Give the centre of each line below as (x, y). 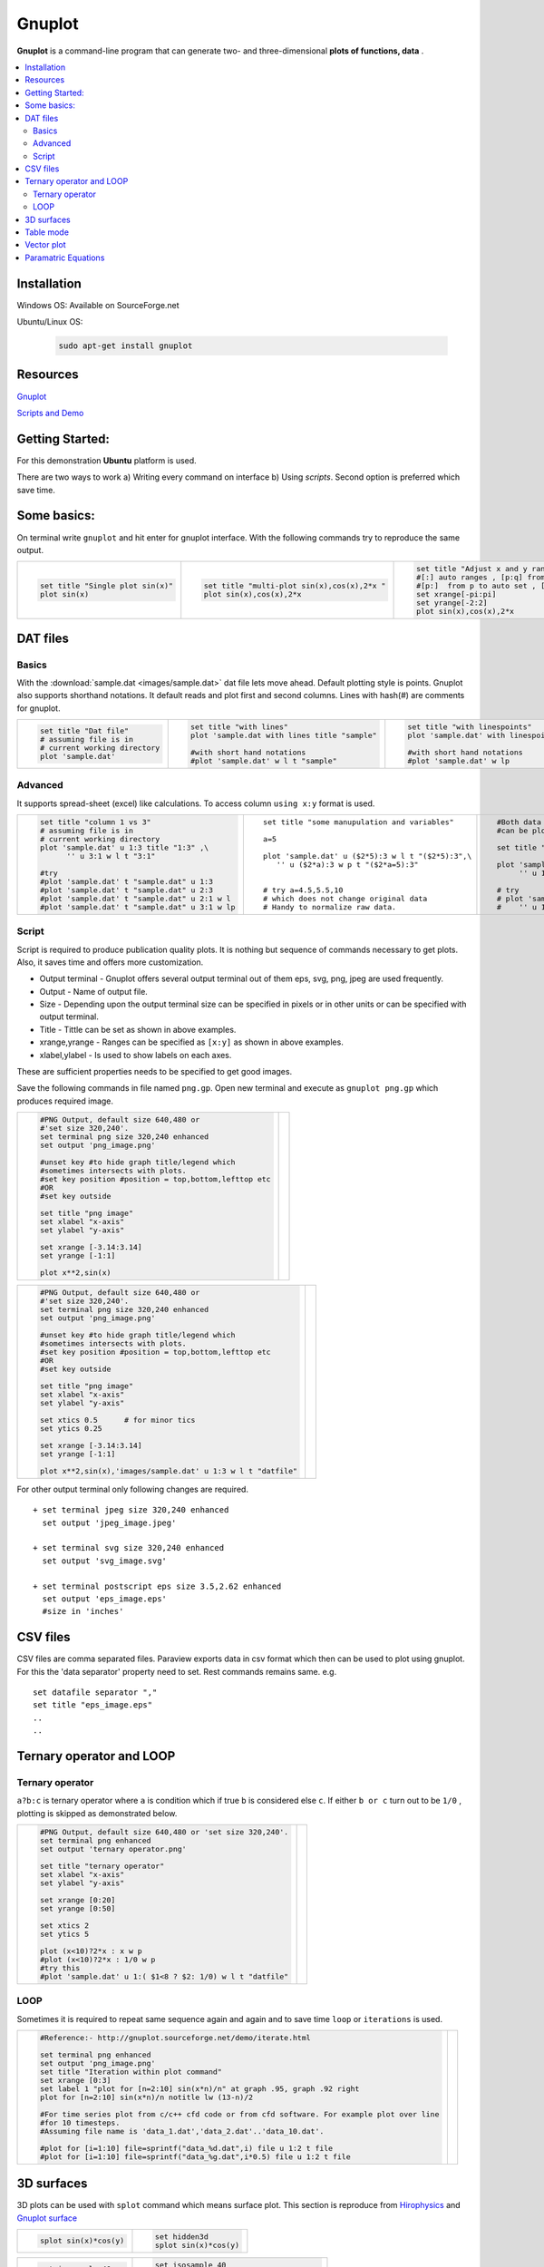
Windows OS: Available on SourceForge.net (98, 305)
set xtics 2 (64, 1926)
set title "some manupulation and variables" (359, 822)
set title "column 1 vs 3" (95, 822)
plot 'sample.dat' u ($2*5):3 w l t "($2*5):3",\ (368, 856)
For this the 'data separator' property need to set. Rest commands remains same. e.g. (177, 1671)
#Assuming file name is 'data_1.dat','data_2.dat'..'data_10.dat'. (182, 2131)
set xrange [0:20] (78, 1900)
